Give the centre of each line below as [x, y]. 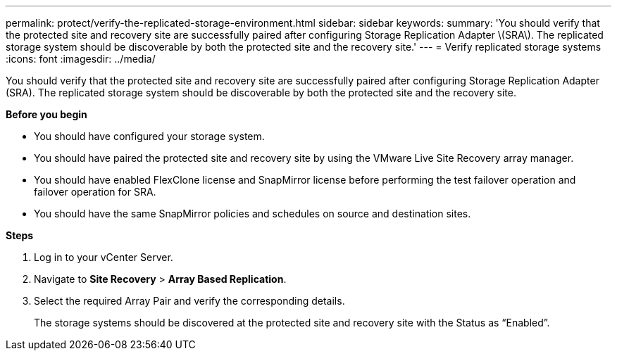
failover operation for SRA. [95, 192]
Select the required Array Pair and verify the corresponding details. [189, 301]
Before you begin [46, 114]
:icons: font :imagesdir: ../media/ [81, 59]
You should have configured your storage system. [149, 136]
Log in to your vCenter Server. [104, 257]
